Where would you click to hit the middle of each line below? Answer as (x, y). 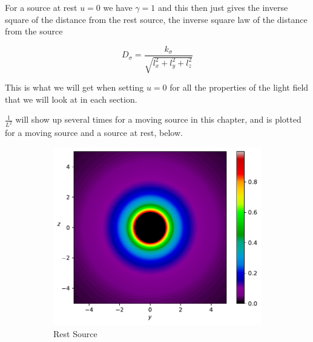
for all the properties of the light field (239, 87)
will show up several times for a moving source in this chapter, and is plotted (158, 119)
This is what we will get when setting (74, 87)
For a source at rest (41, 7)
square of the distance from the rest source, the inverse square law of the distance (156, 19)
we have (118, 7)
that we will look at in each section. (71, 99)
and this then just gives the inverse (223, 7)
